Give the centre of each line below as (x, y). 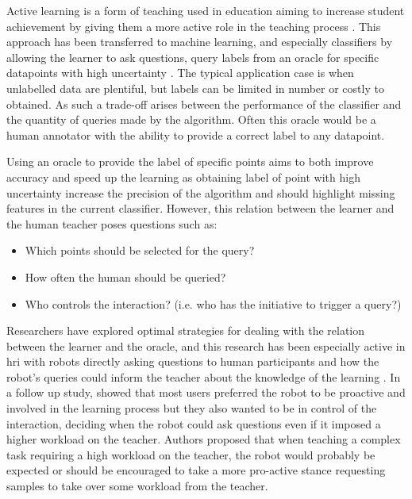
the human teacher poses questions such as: (112, 223)
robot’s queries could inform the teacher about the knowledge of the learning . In (204, 376)
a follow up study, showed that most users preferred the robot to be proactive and (206, 392)
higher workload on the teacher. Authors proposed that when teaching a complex (204, 439)
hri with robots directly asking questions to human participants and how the (193, 361)
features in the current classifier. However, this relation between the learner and (200, 208)
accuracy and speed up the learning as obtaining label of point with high (183, 177)
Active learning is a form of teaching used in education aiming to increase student (206, 10)
